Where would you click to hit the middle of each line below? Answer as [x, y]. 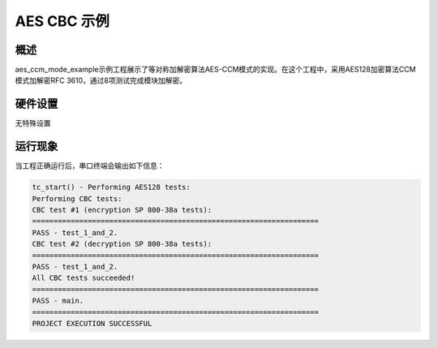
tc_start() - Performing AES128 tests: [111, 187]
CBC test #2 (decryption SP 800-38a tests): [122, 244]
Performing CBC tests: [77, 198]
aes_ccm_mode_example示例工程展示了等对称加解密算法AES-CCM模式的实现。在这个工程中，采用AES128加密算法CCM [216, 70]
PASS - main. [58, 301]
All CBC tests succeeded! [84, 278]
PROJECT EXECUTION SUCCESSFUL [92, 323]
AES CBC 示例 [62, 21]
